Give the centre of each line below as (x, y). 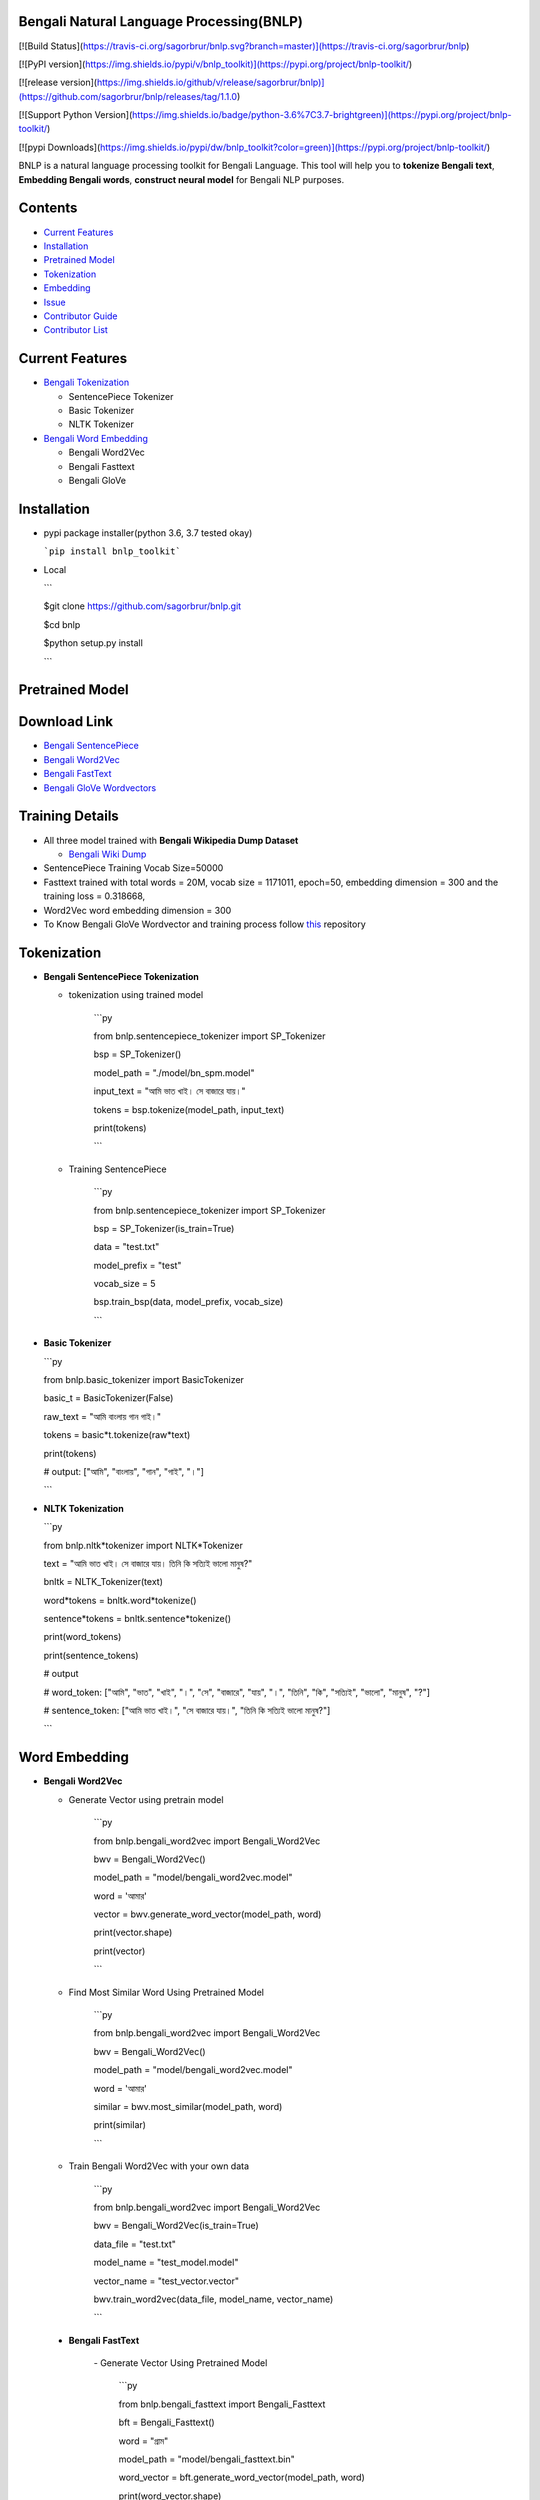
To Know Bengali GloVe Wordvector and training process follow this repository (205, 924)
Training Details (68, 816)
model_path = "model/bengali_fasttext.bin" (206, 2459)
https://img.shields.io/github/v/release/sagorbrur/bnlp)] (210, 82)
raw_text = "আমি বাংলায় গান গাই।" (102, 1416)
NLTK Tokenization (83, 1508)
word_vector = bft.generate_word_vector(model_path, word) (241, 2477)
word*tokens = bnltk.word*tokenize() (120, 1600)
